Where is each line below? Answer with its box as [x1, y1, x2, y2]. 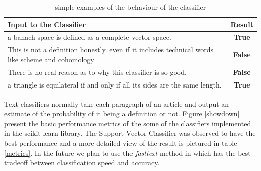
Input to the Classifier [8, 19, 86, 29]
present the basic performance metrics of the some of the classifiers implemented [4, 118, 251, 128]
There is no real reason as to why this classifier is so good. [8, 66, 187, 77]
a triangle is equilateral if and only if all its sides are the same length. [8, 79, 222, 90]
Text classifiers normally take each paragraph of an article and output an [4, 98, 229, 109]
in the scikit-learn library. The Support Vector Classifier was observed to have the [4, 128, 256, 138]
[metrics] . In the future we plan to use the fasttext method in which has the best [4, 147, 251, 158]
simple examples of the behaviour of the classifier [55, 2, 206, 12]
